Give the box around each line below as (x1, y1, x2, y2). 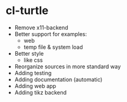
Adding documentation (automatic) (14, 76, 103, 83)
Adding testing (14, 69, 52, 76)
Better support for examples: (14, 30, 87, 37)
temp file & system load (23, 43, 83, 51)
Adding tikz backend (14, 89, 67, 96)
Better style (14, 49, 44, 57)
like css (23, 56, 43, 64)
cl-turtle (5, 4, 49, 18)
